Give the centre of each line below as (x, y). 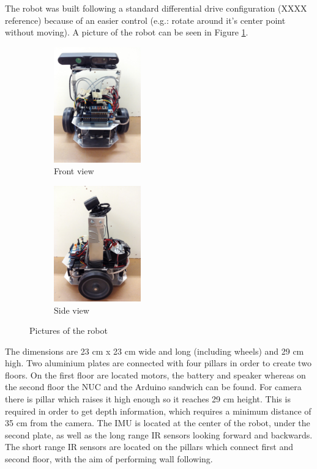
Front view (74, 171)
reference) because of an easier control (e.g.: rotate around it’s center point (145, 20)
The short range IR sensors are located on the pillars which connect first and (149, 447)
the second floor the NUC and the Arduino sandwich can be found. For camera (153, 387)
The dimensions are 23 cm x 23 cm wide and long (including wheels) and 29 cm (155, 351)
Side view (72, 310)
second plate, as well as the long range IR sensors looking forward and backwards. (159, 434)
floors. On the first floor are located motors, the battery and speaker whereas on (155, 375)
